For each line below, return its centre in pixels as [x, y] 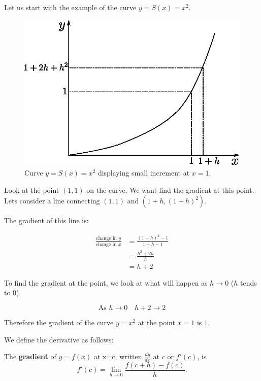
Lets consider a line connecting [52, 201]
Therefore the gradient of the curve [59, 322]
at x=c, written [118, 356]
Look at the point [32, 189]
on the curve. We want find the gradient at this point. [170, 189]
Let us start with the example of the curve [70, 7]
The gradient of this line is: [46, 220]
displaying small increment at [144, 173]
